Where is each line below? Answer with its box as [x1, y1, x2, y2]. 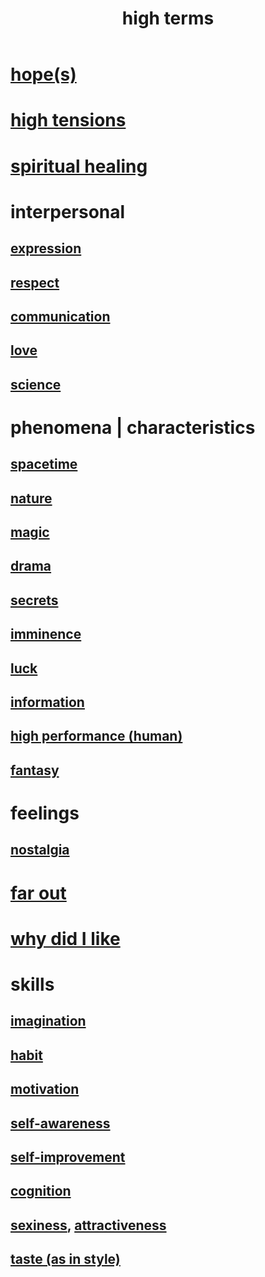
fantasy [10, 762, 60, 779]
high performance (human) [10, 728, 183, 745]
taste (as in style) [10, 1251, 121, 1268]
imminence [10, 626, 82, 643]
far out [10, 882, 67, 904]
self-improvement [10, 1148, 126, 1166]
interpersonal [10, 200, 126, 223]
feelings [10, 802, 80, 824]
